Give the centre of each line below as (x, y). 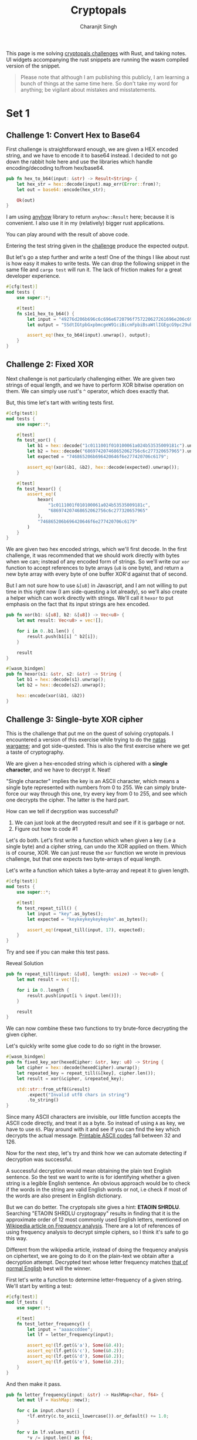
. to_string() (43, 1100)
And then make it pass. (34, 1384)
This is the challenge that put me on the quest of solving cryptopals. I (90, 734)
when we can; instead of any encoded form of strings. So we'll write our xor (98, 562)
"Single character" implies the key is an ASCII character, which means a (93, 781)
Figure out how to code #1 (46, 829)
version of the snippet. (33, 66)
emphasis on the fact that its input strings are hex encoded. (78, 604)
